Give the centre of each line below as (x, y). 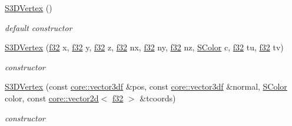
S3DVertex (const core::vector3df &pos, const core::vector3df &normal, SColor (146, 86)
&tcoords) (158, 98)
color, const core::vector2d (52, 98)
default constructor (39, 27)
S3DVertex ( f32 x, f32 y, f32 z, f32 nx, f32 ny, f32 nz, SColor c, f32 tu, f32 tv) (144, 47)
